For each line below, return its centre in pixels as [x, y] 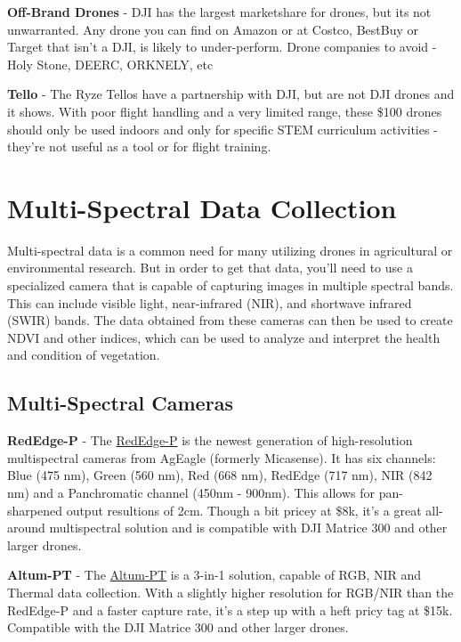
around [26, 528]
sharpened [35, 510]
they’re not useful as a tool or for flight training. [139, 146]
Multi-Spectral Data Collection [202, 207]
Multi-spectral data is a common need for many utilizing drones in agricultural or [230, 250]
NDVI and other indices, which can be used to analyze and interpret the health [224, 337]
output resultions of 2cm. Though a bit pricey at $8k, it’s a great [244, 510]
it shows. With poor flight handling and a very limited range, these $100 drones [225, 111]
